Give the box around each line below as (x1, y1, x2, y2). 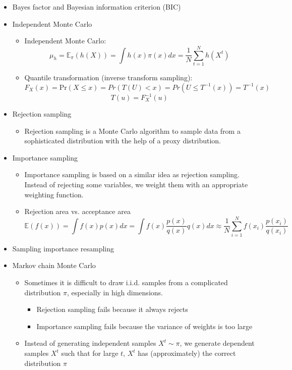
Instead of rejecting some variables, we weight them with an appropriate (24, 179, 248, 189)
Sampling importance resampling (12, 243, 114, 253)
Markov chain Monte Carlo (12, 260, 96, 271)
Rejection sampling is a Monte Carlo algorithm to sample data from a (24, 125, 241, 136)
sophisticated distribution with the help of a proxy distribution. (24, 135, 221, 146)
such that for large (61, 348, 119, 358)
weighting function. (24, 189, 84, 199)
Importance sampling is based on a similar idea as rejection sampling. (24, 169, 240, 180)
